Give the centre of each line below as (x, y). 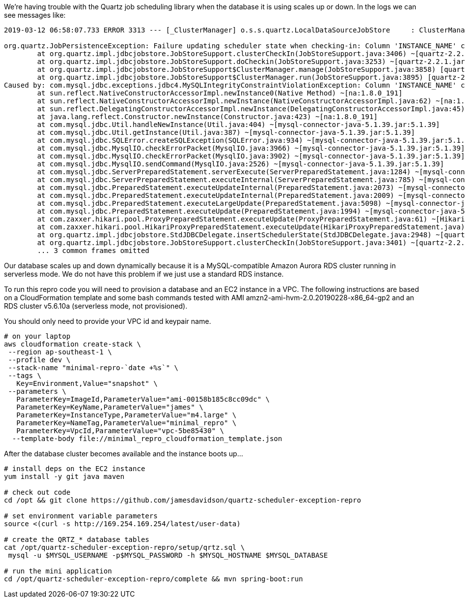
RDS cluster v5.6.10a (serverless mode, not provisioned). (96, 306)
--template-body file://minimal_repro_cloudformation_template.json (147, 439)
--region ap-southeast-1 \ (60, 352)
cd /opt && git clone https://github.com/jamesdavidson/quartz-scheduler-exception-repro (183, 500)
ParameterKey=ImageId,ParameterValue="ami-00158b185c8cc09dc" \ (143, 399)
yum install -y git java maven (64, 476)
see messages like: (35, 15)
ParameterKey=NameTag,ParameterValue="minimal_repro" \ (127, 423)
